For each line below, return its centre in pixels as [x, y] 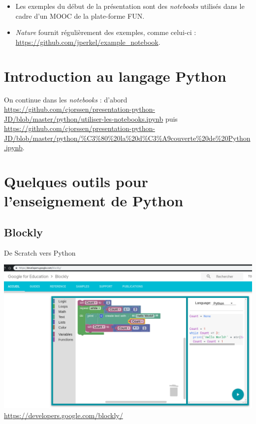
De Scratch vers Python [40, 252]
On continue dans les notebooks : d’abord [66, 99]
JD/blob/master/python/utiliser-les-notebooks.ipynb [84, 118]
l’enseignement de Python [94, 201]
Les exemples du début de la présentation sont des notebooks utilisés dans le [130, 6]
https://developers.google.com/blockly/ [64, 415]
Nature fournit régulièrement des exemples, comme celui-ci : [106, 32]
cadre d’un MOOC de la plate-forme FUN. [80, 16]
